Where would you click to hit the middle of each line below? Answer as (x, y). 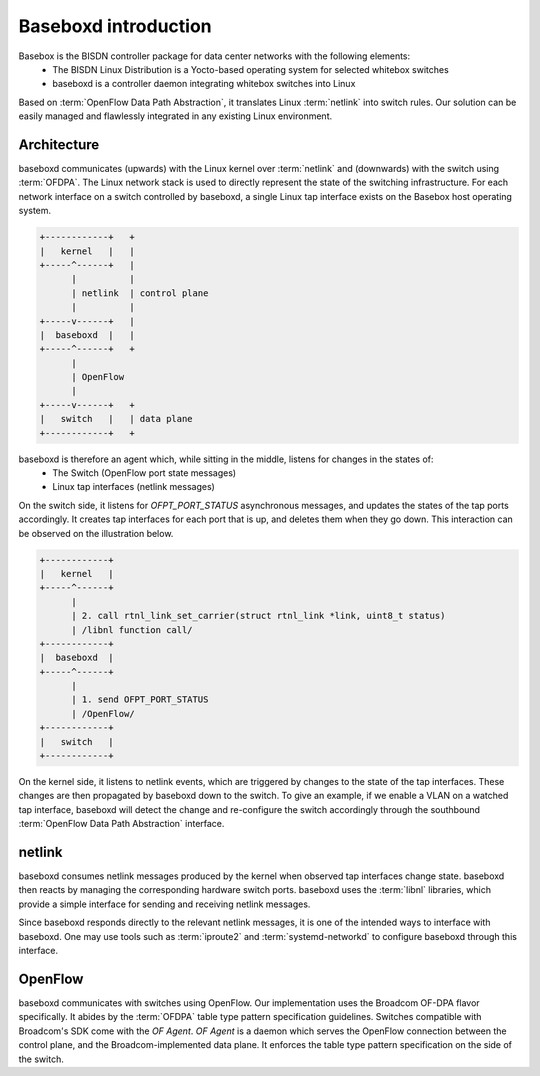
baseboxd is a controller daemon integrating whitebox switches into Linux (204, 84)
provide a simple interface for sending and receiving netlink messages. (164, 904)
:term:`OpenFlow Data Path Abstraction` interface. (121, 824)
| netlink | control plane (140, 293)
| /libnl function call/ (132, 629)
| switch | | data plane (116, 419)
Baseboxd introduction (115, 26)
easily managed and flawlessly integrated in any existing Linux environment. (175, 116)
